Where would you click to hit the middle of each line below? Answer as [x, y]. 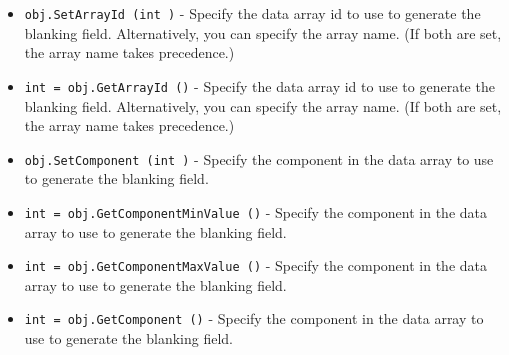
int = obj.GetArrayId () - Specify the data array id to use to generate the [259, 85]
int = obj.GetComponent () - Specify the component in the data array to [254, 318]
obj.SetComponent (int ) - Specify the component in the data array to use [259, 158]
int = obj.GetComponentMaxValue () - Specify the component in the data [255, 265]
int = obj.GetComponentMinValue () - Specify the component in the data [255, 211]
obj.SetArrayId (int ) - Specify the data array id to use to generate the [252, 13]
